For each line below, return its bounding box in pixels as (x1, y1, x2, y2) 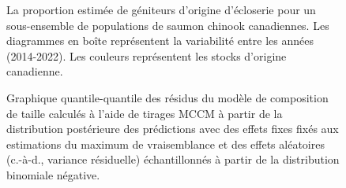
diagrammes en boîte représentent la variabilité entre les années (6, 32, 314, 49)
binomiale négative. (6, 166, 100, 182)
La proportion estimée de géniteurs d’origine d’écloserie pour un (6, 2, 316, 17)
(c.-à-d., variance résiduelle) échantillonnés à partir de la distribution (6, 151, 340, 168)
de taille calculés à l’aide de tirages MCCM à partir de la (6, 105, 283, 121)
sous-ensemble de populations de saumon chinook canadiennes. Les (6, 17, 329, 33)
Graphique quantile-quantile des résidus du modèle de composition (6, 89, 329, 105)
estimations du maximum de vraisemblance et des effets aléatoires (6, 135, 325, 152)
